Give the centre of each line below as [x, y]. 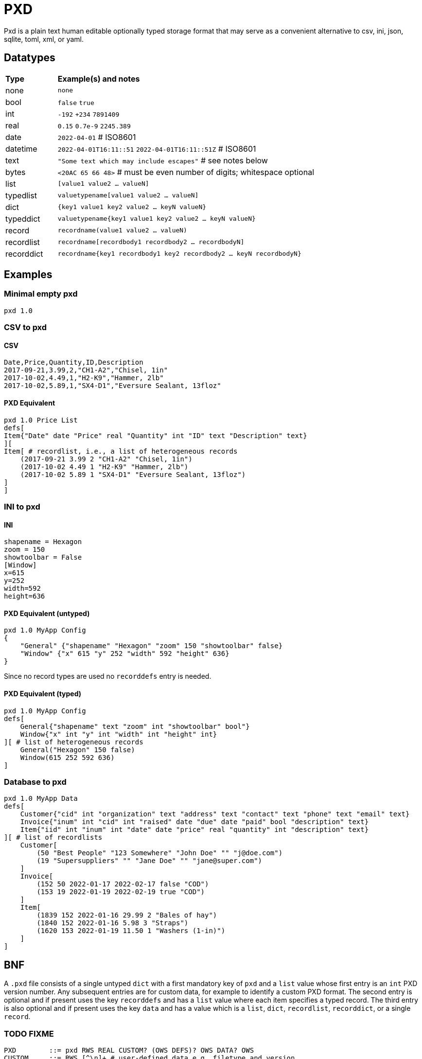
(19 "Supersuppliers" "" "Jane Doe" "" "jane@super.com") [149, 861]
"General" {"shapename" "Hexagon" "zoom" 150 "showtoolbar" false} [151, 646]
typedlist [21, 195]
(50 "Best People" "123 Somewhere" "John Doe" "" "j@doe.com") [160, 853]
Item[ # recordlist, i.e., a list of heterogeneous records [121, 451]
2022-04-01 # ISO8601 [97, 137]
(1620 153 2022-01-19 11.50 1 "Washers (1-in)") [131, 931]
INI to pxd [22, 507]
